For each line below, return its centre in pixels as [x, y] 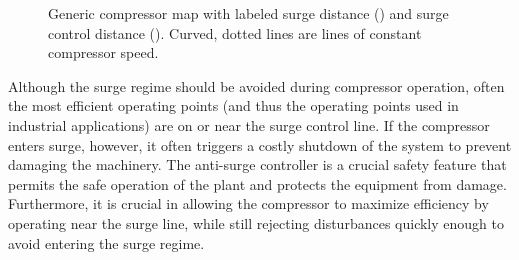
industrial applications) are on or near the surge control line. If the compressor [249, 124]
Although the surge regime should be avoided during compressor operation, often [256, 85]
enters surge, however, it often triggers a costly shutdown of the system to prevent [260, 144]
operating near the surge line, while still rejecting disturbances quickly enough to [256, 222]
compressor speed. [103, 52]
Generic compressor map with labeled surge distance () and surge [248, 13]
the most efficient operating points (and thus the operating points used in [233, 105]
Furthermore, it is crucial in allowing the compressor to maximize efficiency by [248, 203]
